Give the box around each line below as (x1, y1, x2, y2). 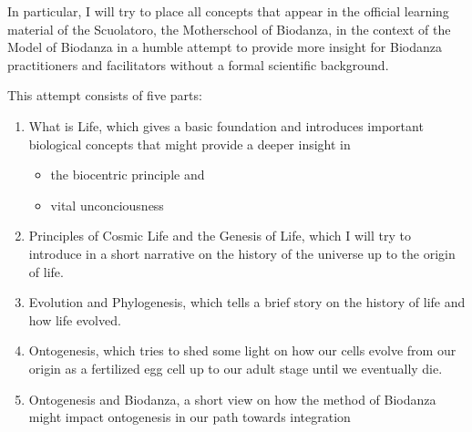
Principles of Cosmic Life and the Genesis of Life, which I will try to (28, 226, 411, 245)
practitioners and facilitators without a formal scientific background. (7, 55, 389, 74)
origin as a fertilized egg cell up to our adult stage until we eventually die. (28, 358, 443, 377)
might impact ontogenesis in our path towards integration (28, 407, 351, 427)
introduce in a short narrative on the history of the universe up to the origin (28, 243, 456, 262)
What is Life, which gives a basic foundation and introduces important (28, 116, 424, 135)
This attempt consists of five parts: (7, 86, 202, 105)
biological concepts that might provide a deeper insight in (28, 134, 351, 153)
